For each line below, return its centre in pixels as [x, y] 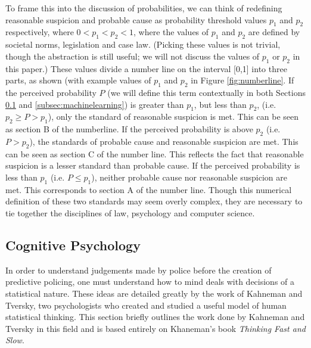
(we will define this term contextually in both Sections [206, 92]
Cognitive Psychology [73, 245]
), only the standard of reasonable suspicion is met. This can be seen [173, 116]
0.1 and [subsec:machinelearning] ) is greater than [95, 104]
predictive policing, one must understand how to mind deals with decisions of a [150, 282]
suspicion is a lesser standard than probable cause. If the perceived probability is [153, 165]
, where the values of [171, 32]
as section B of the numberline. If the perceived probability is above [129, 129]
